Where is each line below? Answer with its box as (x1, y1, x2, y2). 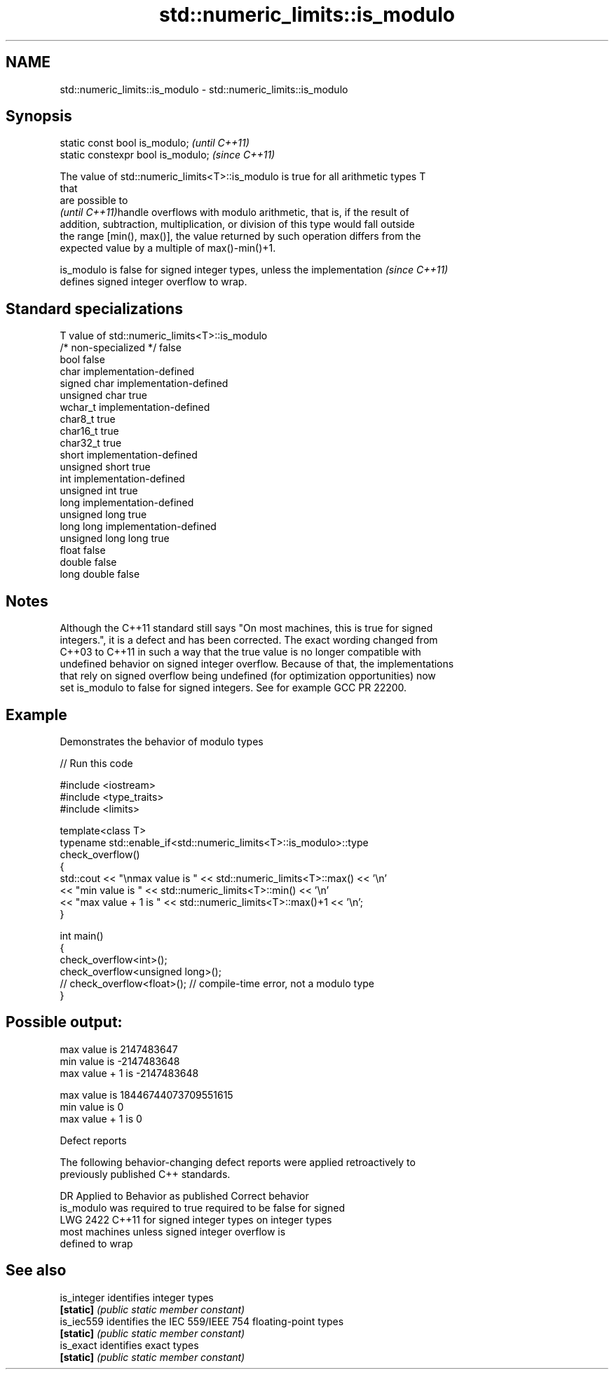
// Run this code (60, 757, 133, 769)
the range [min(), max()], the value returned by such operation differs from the (60, 230, 421, 243)
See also (6, 1261, 67, 1280)
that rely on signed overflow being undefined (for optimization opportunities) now (60, 670, 436, 682)
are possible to (60, 194, 128, 207)
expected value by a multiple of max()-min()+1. (60, 242, 276, 255)
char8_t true (60, 413, 116, 426)
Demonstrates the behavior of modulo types (60, 735, 264, 747)
